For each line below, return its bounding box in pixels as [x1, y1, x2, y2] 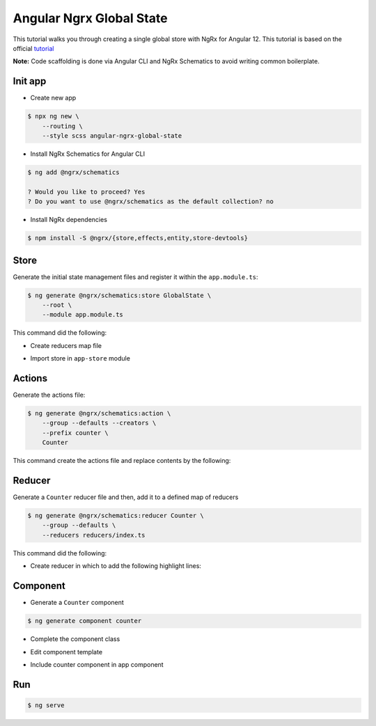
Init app [13, 75, 47, 87]
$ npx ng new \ [27, 112, 79, 120]
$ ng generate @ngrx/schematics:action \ [27, 409, 171, 418]
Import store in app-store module [30, 354, 130, 363]
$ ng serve [27, 701, 65, 709]
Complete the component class [30, 635, 120, 643]
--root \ [42, 301, 72, 309]
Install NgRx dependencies [30, 216, 108, 224]
